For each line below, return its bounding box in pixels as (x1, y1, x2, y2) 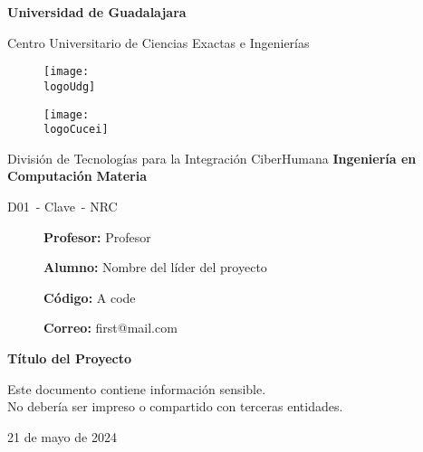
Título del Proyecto (7, 348, 132, 367)
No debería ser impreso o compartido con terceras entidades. (7, 397, 343, 416)
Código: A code (43, 287, 136, 306)
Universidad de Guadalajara (7, 3, 187, 21)
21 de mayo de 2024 (7, 427, 117, 446)
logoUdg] (43, 80, 96, 93)
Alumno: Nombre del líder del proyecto (43, 258, 267, 277)
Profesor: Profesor (43, 227, 151, 246)
